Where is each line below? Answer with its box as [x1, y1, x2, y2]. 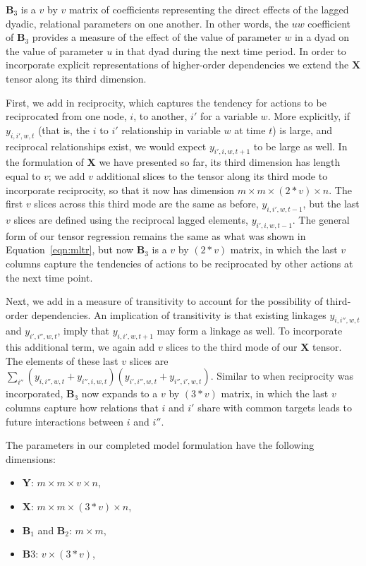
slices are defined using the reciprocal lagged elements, [13, 212, 248, 227]
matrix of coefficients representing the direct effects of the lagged [68, 2, 349, 16]
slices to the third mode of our [166, 339, 298, 354]
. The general [292, 212, 350, 227]
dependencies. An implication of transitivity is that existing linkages [31, 307, 327, 322]
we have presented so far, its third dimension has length [99, 155, 341, 169]
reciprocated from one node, [6, 109, 127, 124]
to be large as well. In [253, 138, 348, 153]
